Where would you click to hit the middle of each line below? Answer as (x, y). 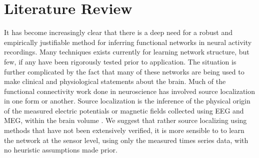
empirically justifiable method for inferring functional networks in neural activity (128, 42)
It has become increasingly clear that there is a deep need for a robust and (118, 32)
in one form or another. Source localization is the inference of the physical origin (127, 101)
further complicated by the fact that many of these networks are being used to (124, 71)
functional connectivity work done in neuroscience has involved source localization (130, 91)
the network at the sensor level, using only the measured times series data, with (126, 140)
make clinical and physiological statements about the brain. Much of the (115, 81)
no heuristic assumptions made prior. (61, 150)
